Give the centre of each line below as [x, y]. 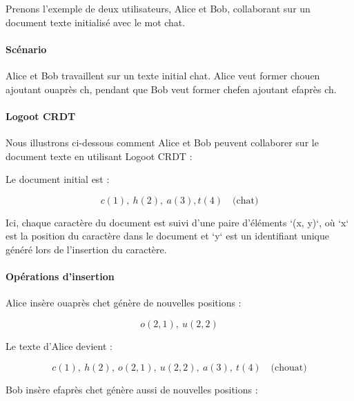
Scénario [26, 49]
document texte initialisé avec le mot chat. [96, 22]
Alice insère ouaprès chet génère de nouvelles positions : [124, 303]
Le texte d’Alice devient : [59, 345]
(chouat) [289, 368]
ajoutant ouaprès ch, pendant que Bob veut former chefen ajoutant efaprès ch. [171, 89]
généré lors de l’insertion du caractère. [86, 249]
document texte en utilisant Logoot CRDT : [99, 156]
